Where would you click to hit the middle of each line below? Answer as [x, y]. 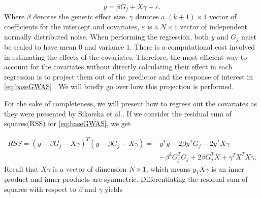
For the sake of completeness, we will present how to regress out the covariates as [130, 104]
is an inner [228, 168]
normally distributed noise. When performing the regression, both [107, 36]
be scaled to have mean [40, 47]
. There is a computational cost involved [192, 47]
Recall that [21, 168]
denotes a [150, 16]
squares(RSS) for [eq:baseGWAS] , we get [68, 123]
